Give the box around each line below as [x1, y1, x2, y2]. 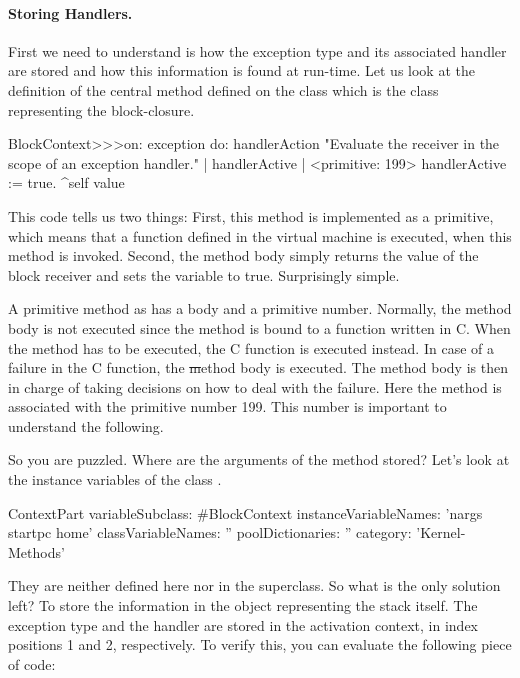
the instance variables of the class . [8, 469, 222, 490]
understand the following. [8, 415, 164, 436]
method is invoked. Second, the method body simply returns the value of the [8, 245, 479, 266]
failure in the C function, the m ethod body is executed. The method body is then [8, 357, 508, 378]
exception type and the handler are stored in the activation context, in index [8, 614, 478, 635]
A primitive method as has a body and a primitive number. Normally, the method [8, 298, 512, 319]
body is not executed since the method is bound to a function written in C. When [8, 317, 511, 338]
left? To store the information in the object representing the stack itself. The [8, 595, 478, 616]
